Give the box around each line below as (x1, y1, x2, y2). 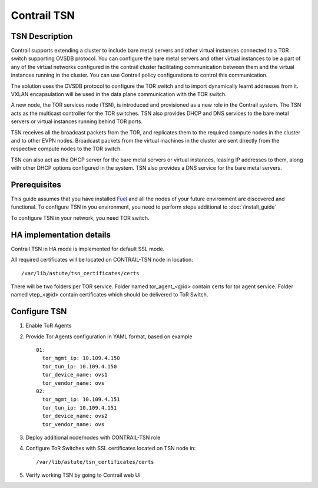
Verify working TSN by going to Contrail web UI (25, 471, 141, 479)
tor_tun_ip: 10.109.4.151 (42, 404, 117, 411)
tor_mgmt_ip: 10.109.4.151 (42, 396, 120, 403)
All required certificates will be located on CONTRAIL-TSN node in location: (11, 256, 194, 263)
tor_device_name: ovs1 (42, 371, 108, 378)
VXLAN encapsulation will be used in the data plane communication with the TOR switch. (11, 91, 227, 98)
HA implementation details (11, 230, 111, 240)
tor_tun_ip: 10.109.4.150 (42, 363, 117, 370)
